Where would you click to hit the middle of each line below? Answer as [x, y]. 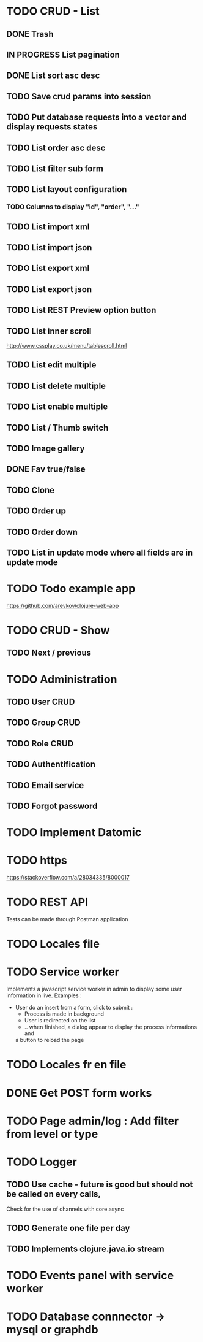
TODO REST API [47, 902]
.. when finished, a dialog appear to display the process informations [111, 1027]
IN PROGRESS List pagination [63, 54]
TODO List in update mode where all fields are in [100, 552]
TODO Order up [36, 511]
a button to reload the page [50, 1040]
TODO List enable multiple [57, 407]
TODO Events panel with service [90, 1275]
